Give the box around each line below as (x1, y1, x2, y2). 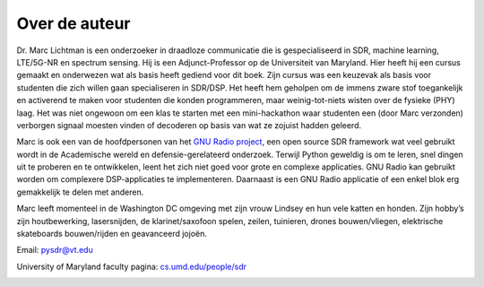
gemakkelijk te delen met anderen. (16, 187, 144, 197)
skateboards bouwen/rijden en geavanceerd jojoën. (16, 229, 208, 239)
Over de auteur (16, 13, 131, 33)
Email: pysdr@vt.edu (16, 245, 93, 256)
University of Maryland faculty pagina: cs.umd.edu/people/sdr (16, 261, 246, 272)
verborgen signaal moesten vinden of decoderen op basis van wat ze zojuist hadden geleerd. (16, 119, 362, 130)
